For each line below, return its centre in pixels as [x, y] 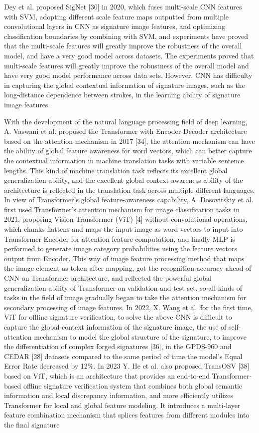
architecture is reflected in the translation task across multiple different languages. [129, 190]
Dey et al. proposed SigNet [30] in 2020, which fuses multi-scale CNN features [123, 6]
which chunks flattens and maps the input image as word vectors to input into [124, 229]
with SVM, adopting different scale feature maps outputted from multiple [117, 16]
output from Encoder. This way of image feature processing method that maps [124, 258]
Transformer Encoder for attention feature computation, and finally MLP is [120, 238]
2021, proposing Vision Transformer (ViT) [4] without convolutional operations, [126, 219]
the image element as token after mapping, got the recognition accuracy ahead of [128, 268]
